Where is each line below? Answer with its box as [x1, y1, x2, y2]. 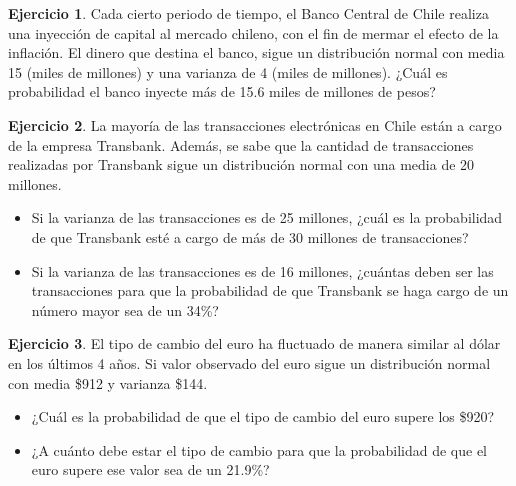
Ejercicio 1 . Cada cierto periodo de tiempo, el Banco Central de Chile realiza [8, 3, 489, 23]
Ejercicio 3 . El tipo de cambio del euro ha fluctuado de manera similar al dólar [8, 333, 501, 354]
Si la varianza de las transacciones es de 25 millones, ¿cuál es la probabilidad [31, 207, 503, 228]
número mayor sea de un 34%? [31, 299, 219, 320]
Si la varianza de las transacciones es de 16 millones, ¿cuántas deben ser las [31, 260, 494, 281]
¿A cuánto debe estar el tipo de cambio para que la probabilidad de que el [31, 439, 487, 460]
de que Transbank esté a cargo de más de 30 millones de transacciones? [31, 226, 469, 247]
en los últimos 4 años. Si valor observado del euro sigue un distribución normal [8, 352, 491, 373]
